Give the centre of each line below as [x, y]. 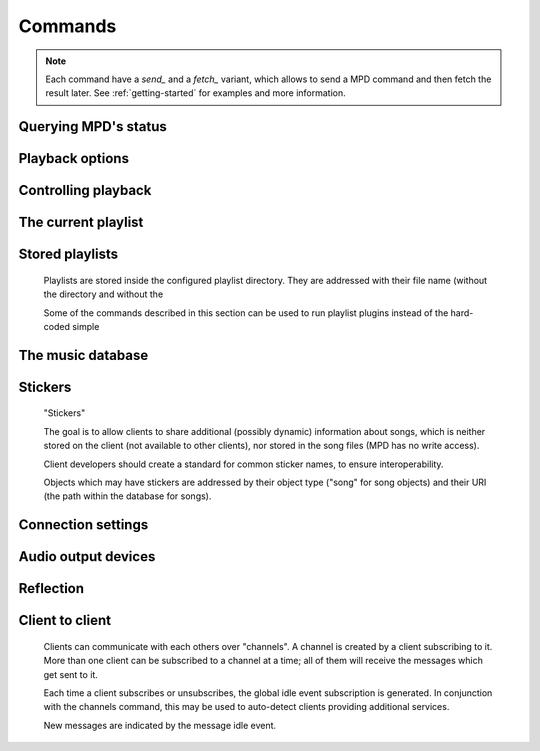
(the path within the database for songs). [127, 496]
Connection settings [83, 525]
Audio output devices [87, 556]
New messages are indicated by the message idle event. [160, 725]
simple [85, 326]
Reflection [51, 588]
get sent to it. [71, 674]
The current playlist [81, 222]
